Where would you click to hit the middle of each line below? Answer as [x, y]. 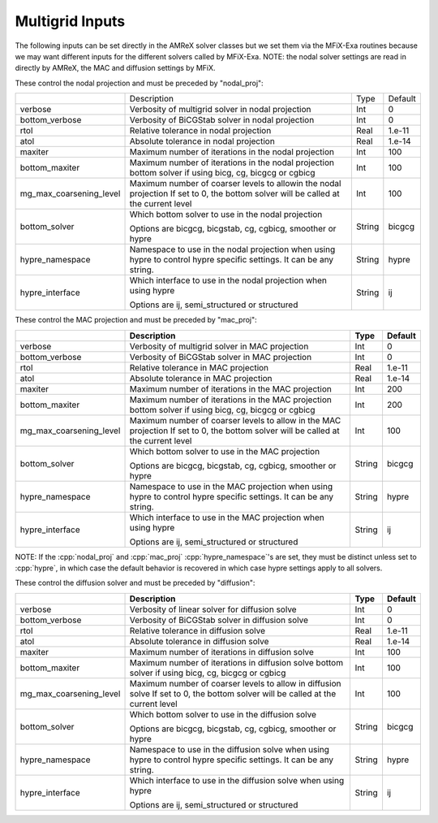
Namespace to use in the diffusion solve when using [230, 749]
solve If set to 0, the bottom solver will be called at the [233, 693]
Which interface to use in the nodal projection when [228, 280]
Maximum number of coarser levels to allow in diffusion [235, 683]
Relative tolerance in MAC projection [199, 367]
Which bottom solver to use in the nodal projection [226, 214]
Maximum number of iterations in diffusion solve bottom [236, 662]
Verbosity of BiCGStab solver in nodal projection [222, 120]
